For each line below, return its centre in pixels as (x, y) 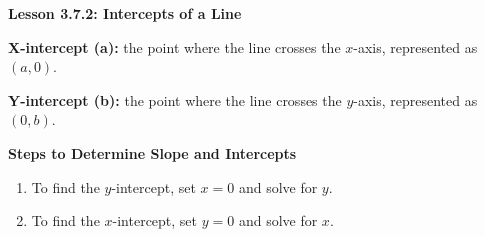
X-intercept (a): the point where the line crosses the (174, 46)
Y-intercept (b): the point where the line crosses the (175, 99)
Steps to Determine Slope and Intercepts (152, 152)
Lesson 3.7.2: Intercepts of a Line (125, 13)
